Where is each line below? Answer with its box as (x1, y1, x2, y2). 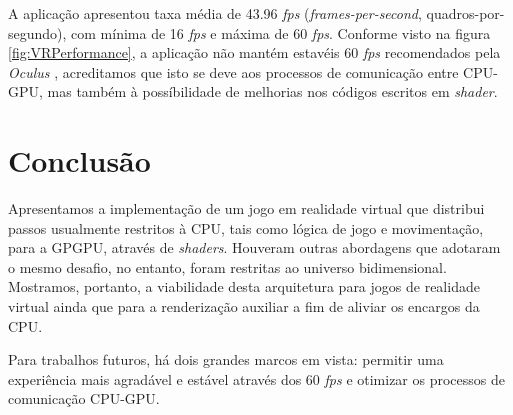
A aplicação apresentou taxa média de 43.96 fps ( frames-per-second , (8, 3, 422, 23)
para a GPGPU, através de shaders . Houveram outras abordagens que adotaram (8, 237, 501, 258)
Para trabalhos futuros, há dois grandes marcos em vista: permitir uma (8, 349, 444, 370)
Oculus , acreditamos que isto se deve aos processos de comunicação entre (8, 61, 459, 82)
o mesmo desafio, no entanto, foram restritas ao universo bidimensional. (8, 256, 447, 277)
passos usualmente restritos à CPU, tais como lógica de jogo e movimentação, (8, 217, 484, 238)
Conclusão (8, 140, 151, 181)
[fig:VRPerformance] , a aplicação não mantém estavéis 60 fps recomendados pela (8, 42, 501, 63)
